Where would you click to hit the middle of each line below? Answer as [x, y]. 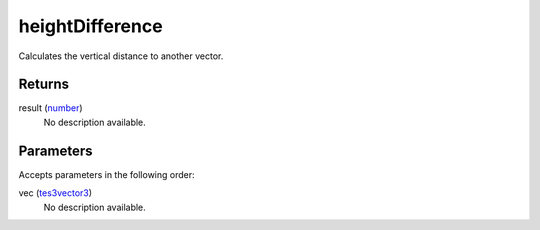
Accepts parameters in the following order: [106, 174]
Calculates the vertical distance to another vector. [121, 56]
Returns [44, 84]
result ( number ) [51, 108]
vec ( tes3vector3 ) [55, 193]
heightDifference [91, 26]
